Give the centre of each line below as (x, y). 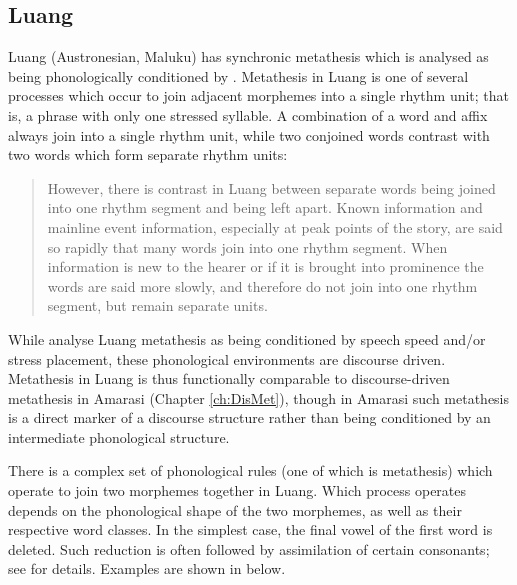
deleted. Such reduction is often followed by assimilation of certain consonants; (249, 548)
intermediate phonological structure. (119, 436)
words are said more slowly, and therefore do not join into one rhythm (262, 285)
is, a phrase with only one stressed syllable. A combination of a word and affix (248, 114)
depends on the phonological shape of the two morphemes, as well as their (235, 509)
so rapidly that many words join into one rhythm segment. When (247, 246)
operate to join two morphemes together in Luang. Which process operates (237, 490)
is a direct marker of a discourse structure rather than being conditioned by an (249, 417)
